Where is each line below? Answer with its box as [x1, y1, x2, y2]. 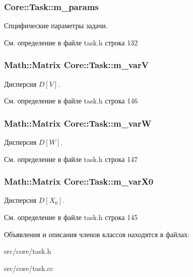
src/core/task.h [4, 246, 51, 256]
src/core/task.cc [4, 262, 53, 273]
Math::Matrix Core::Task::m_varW [4, 117, 152, 129]
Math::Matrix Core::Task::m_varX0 [4, 175, 154, 188]
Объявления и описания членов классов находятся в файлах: [4, 229, 189, 239]
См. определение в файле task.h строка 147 [4, 153, 138, 164]
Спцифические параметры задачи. [4, 20, 108, 31]
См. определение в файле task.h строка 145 [4, 212, 138, 223]
